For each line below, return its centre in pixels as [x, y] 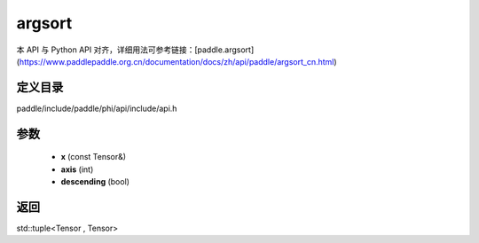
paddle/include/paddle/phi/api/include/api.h [97, 108]
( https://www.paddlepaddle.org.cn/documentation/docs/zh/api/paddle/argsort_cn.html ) [177, 61]
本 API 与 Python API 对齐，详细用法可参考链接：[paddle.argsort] [135, 50]
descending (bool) [95, 182]
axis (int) [77, 169]
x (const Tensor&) [94, 157]
